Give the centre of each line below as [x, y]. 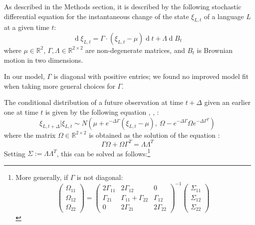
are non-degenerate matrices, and [135, 50]
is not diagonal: [100, 177]
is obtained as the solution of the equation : [154, 135]
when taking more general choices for [60, 86]
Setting [15, 153]
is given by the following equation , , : [102, 112]
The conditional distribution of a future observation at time [94, 102]
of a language [224, 16]
